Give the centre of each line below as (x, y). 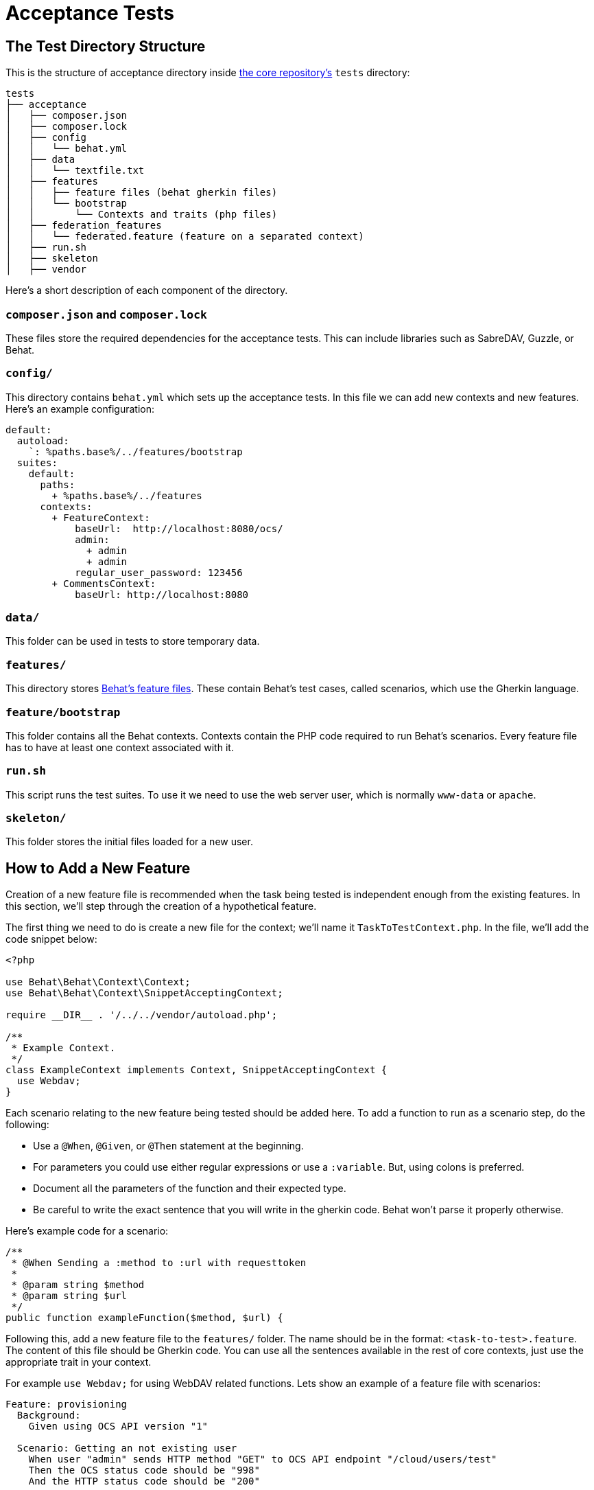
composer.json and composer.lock (106, 314)
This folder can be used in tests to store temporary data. (133, 641)
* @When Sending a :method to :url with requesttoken (159, 1263)
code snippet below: (51, 939)
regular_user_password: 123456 (159, 572)
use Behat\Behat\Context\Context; (98, 982)
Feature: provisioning (67, 1405)
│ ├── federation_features (84, 226)
